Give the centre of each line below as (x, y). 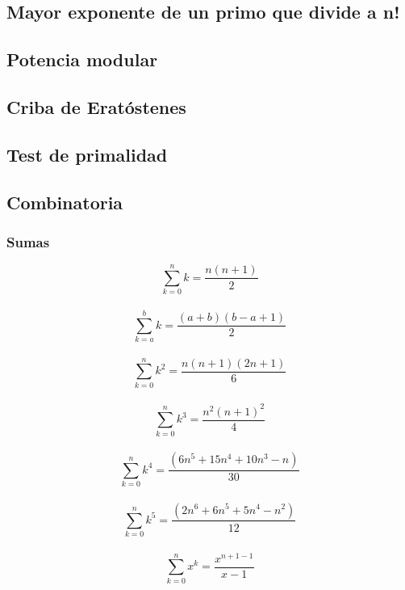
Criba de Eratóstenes (96, 106)
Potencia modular (82, 59)
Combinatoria (65, 202)
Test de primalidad (87, 154)
